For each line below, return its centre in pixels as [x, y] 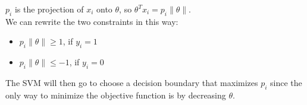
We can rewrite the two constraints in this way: [92, 21]
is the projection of [49, 9]
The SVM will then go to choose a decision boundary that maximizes [132, 82]
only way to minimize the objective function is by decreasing [116, 95]
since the [286, 82]
